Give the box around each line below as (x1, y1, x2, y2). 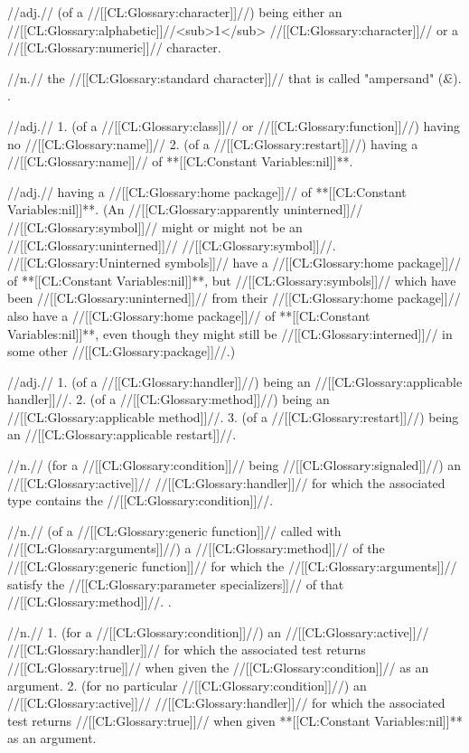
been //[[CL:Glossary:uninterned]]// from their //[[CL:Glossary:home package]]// (7, 288, 461, 307)
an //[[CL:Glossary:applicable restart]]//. (7, 425, 237, 444)
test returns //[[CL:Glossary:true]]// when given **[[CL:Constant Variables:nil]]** (7, 711, 463, 729)
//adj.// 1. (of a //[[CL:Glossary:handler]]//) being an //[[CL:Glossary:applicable (7, 372, 463, 391)
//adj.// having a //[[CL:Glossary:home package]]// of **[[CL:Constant (7, 182, 407, 201)
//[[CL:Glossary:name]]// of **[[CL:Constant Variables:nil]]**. (7, 152, 353, 171)
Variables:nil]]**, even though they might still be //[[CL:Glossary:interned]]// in (7, 324, 453, 343)
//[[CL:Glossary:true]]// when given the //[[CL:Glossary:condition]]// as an (7, 658, 429, 676)
